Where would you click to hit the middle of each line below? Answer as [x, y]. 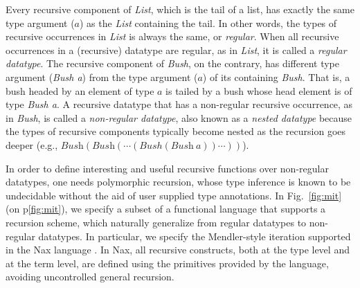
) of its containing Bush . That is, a [276, 76]
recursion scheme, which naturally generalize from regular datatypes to [156, 222]
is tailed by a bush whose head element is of [259, 90]
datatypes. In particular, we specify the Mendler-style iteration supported [195, 236]
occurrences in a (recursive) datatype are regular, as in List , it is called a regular [176, 49]
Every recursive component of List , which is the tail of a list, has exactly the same [180, 9]
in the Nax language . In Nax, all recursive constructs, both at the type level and [178, 250]
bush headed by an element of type [80, 90]
